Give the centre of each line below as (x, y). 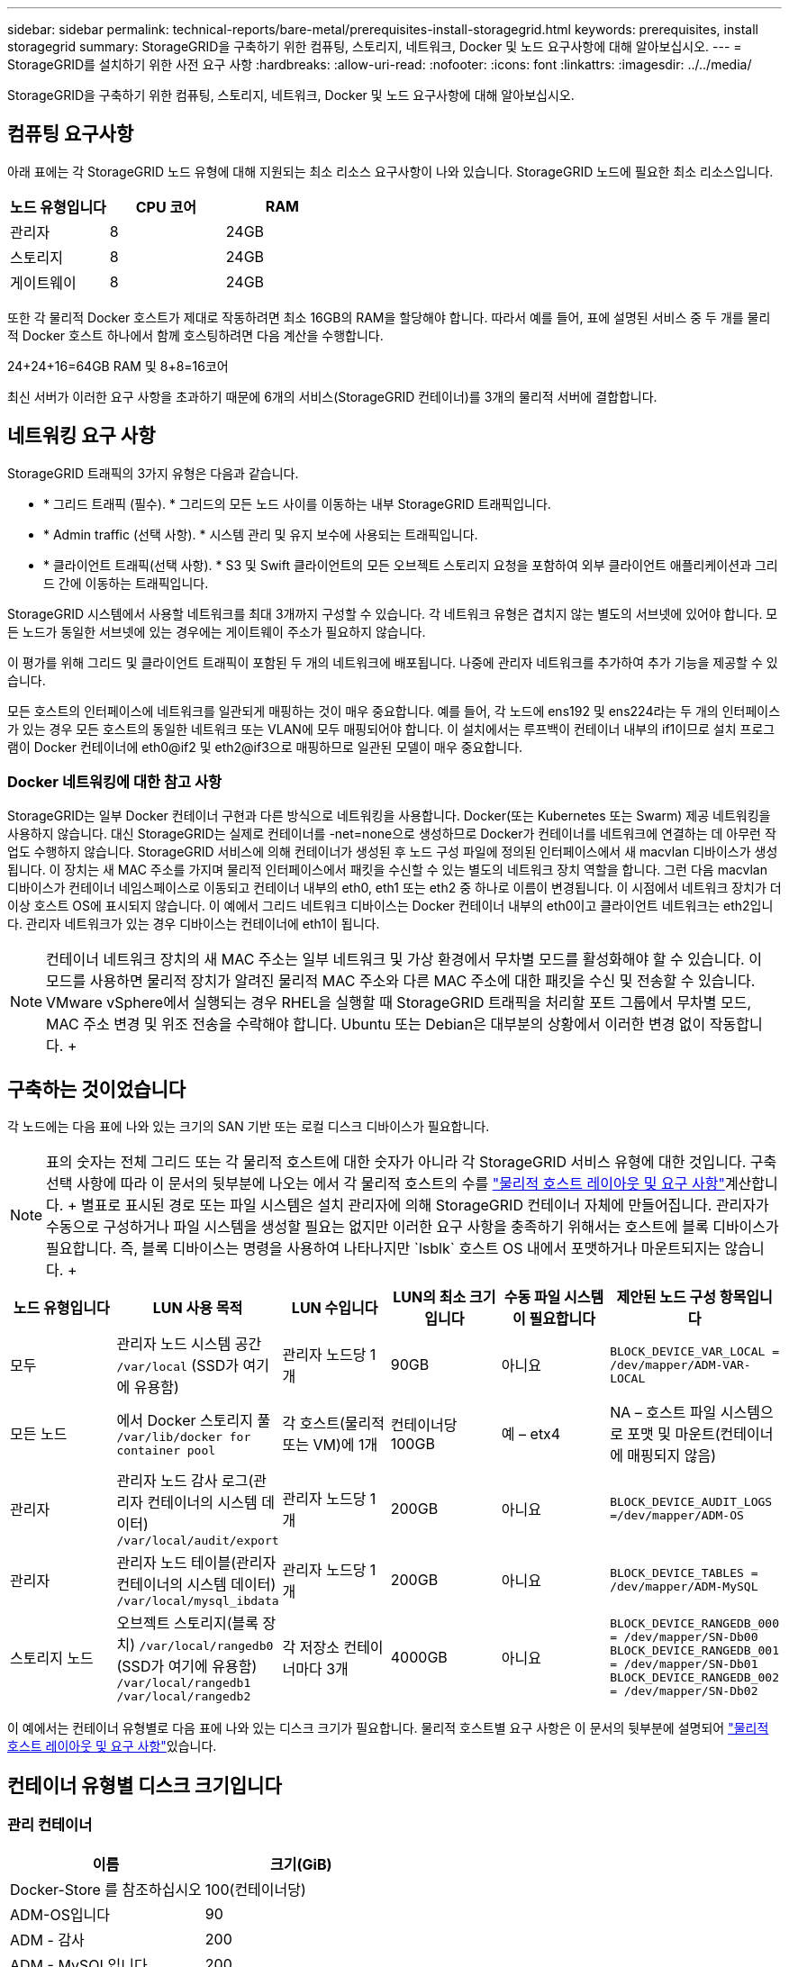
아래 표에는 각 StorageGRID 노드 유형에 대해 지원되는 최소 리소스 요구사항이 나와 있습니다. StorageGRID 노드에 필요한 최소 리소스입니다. (390, 171)
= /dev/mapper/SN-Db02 (684, 1691)
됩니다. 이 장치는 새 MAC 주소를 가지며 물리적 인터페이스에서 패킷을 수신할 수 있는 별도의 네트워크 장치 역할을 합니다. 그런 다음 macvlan (387, 870)
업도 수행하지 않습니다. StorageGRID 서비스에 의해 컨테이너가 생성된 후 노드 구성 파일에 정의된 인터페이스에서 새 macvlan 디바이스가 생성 (393, 852)
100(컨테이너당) (255, 1889)
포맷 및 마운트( (674, 1434)
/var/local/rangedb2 (184, 1697)
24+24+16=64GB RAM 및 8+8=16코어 (118, 366)
